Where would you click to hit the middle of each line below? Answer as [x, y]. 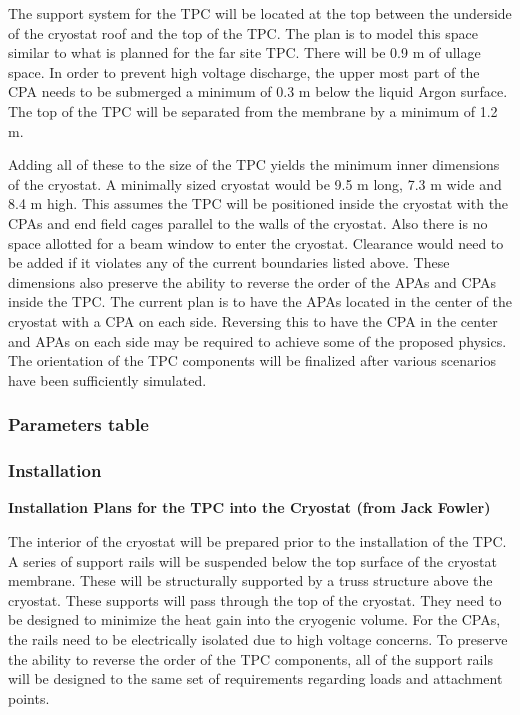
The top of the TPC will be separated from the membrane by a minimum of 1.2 [253, 110]
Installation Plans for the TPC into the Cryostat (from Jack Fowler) [249, 507]
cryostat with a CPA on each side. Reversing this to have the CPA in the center [253, 320]
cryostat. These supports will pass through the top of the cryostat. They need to [255, 599]
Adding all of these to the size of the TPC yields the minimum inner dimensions [254, 164]
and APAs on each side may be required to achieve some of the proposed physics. [257, 340]
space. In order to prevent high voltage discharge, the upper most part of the [244, 71]
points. [29, 697]
